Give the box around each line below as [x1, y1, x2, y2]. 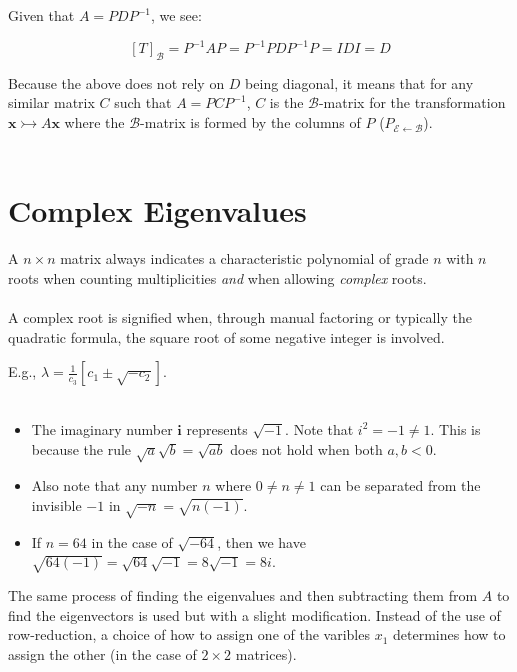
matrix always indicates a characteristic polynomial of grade [60, 248, 429, 269]
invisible [31, 494, 82, 515]
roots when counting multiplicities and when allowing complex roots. [8, 267, 427, 288]
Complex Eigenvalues [8, 190, 307, 231]
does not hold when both [230, 438, 383, 459]
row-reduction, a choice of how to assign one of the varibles [8, 624, 370, 645]
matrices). [235, 643, 297, 664]
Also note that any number [31, 475, 198, 496]
